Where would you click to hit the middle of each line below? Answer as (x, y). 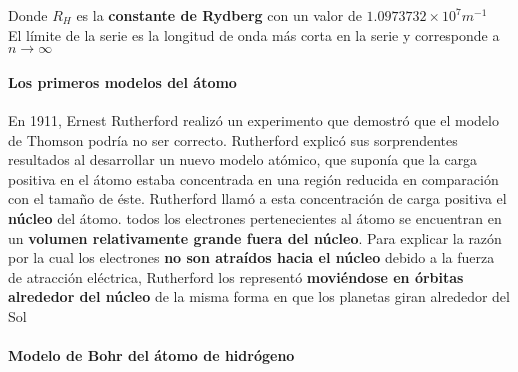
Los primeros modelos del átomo (122, 81)
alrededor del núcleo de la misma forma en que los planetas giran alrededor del (259, 296)
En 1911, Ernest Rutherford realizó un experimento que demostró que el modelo (253, 119)
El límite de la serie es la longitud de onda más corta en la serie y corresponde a (254, 34)
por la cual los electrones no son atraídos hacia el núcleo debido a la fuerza (251, 257)
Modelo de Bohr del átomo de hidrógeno (151, 355)
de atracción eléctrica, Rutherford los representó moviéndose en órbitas (236, 276)
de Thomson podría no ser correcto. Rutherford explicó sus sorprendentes (233, 139)
